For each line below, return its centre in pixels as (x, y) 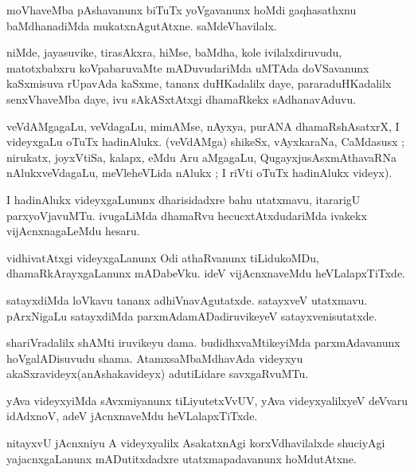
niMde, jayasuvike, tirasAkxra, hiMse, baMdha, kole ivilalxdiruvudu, (174, 52)
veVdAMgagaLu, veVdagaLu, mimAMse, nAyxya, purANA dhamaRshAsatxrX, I (203, 126)
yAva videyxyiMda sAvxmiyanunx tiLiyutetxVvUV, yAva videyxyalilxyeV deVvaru (207, 400)
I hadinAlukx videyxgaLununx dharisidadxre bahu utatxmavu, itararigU (184, 199)
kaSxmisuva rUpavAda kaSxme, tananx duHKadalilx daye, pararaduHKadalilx (199, 83)
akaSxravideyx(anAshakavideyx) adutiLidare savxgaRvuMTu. (158, 374)
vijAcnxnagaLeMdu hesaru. (73, 231)
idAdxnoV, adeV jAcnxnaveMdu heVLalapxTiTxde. (132, 416)
